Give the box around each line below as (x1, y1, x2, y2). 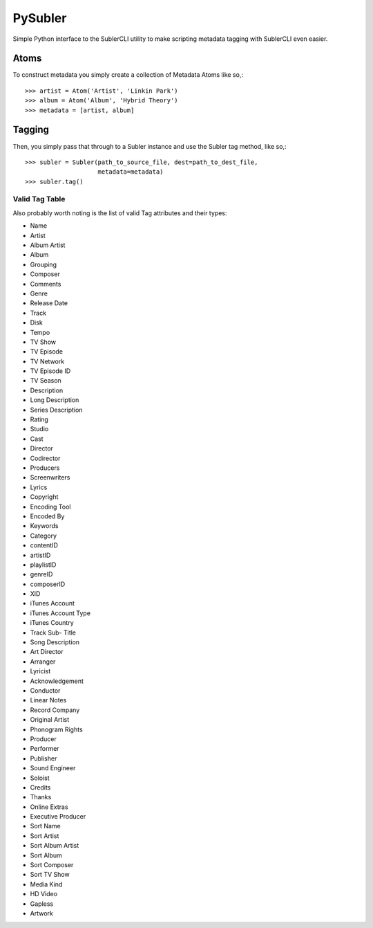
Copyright (30, 493, 59, 501)
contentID (30, 541, 58, 549)
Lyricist (30, 667, 51, 675)
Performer (30, 745, 59, 753)
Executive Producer (30, 812, 86, 821)
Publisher (30, 754, 57, 763)
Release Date (30, 299, 68, 307)
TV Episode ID (30, 367, 71, 375)
